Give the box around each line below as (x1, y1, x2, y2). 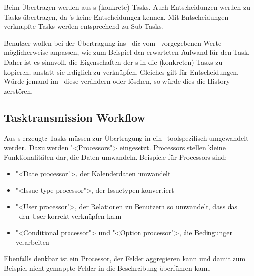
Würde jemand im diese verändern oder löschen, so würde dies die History (4, 76, 230, 86)
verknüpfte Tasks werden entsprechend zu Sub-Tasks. (4, 21, 163, 31)
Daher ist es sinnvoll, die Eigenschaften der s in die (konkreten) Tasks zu (4, 56, 223, 67)
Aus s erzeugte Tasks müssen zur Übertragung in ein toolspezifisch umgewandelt (4, 132, 249, 143)
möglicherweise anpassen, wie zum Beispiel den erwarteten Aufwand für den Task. (4, 47, 250, 57)
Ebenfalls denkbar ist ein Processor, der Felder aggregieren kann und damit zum (4, 253, 246, 263)
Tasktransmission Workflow (4, 109, 145, 125)
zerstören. (4, 85, 33, 96)
